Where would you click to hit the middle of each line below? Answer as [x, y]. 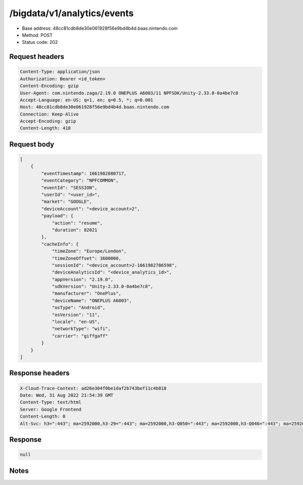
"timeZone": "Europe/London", [89, 251]
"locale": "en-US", [76, 322]
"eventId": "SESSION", [69, 187]
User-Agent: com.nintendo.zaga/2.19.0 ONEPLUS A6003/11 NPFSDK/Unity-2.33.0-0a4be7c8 [129, 93]
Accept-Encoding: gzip [48, 121]
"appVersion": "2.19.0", [83, 279]
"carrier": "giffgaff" [80, 336]
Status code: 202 [40, 42]
